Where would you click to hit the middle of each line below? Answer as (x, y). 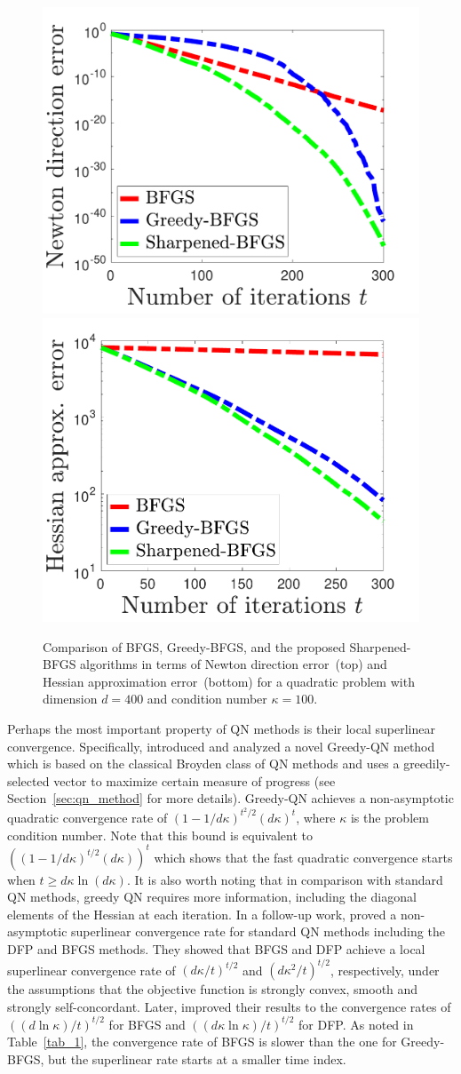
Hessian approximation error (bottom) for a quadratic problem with (229, 681)
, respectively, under (385, 970)
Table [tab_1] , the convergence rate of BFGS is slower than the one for (202, 1042)
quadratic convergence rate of (87, 817)
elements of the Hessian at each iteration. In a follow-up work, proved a (202, 914)
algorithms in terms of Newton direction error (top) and (234, 664)
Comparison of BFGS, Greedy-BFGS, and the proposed (194, 646)
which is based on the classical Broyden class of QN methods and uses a (203, 764)
